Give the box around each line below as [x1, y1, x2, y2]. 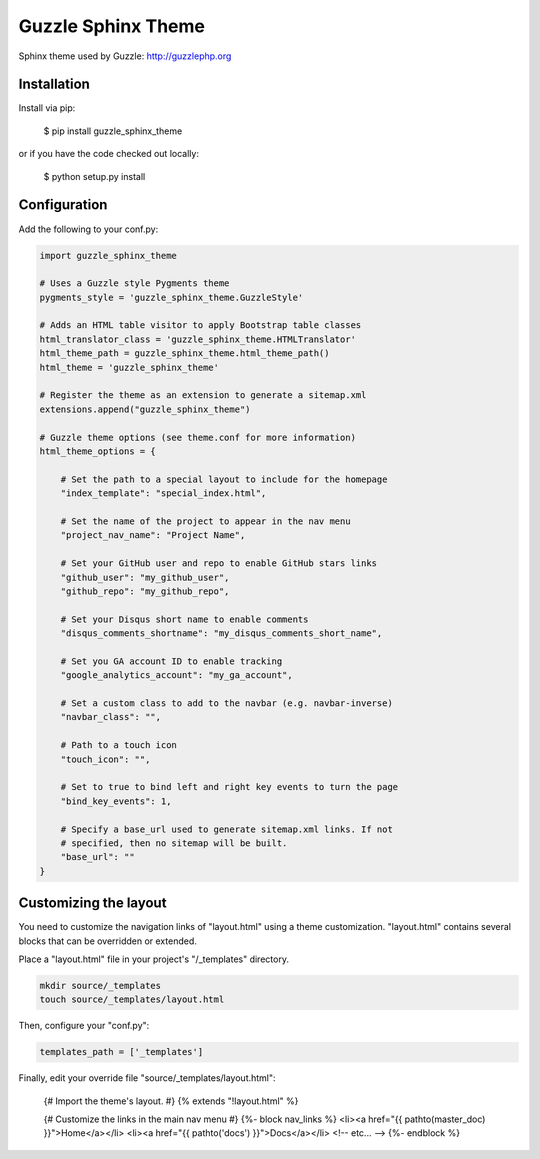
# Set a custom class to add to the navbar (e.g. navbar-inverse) [60, 698, 394, 709]
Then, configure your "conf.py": [18, 1020, 150, 1032]
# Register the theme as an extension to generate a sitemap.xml [39, 390, 367, 401]
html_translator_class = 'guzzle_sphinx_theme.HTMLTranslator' [39, 333, 357, 345]
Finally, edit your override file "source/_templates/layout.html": [18, 1072, 276, 1084]
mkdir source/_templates [39, 980, 162, 991]
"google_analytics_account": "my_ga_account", [60, 670, 294, 681]
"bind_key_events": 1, [60, 795, 172, 807]
